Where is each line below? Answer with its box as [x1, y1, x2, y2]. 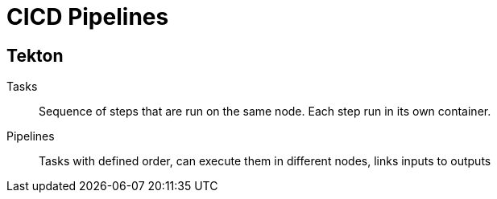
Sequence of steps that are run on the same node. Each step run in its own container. [39, 104, 491, 119]
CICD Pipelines [6, 3, 169, 30]
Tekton [6, 45, 64, 66]
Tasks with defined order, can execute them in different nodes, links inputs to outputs [39, 154, 491, 169]
